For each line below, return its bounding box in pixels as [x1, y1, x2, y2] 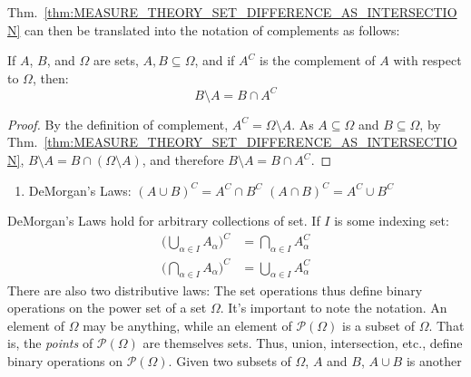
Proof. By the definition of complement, [7, 114, 229, 133]
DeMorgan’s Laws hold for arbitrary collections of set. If [7, 211, 320, 230]
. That [428, 315, 465, 334]
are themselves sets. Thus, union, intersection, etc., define [142, 333, 463, 353]
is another [406, 351, 462, 370]
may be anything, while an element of [83, 315, 292, 334]
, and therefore [142, 150, 224, 169]
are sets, [93, 51, 139, 70]
